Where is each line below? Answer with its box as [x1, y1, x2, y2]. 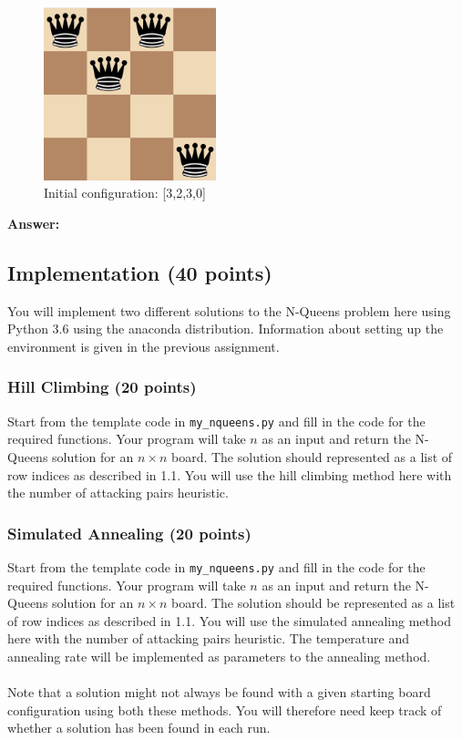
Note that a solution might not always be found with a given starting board [7, 683, 431, 702]
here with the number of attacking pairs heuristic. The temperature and [7, 629, 410, 648]
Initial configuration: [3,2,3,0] [44, 183, 206, 202]
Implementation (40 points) [7, 258, 272, 286]
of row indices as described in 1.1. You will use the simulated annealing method [7, 611, 451, 630]
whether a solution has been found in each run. [7, 718, 271, 737]
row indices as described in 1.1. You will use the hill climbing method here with [7, 465, 452, 484]
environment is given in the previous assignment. [7, 336, 280, 355]
